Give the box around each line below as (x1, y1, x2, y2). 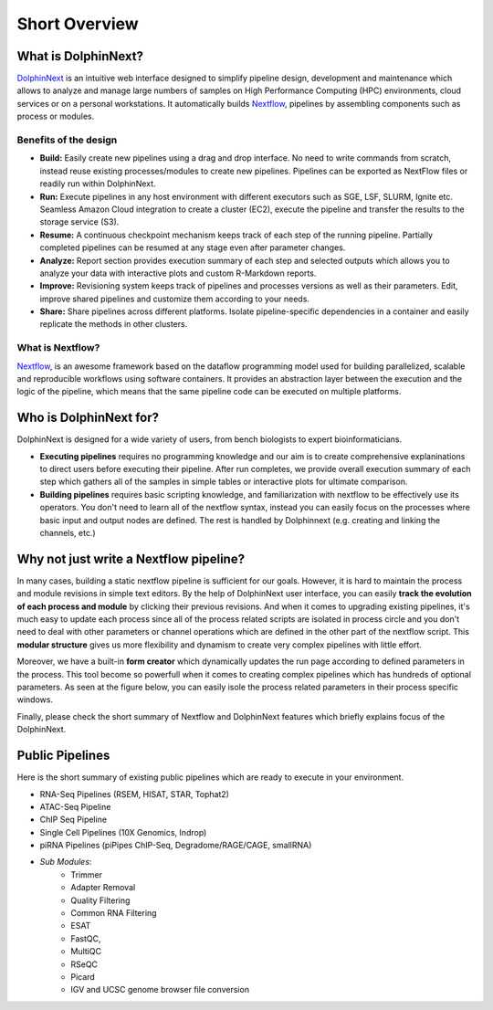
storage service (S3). (39, 216, 120, 227)
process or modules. (16, 110, 95, 122)
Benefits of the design (16, 133, 118, 146)
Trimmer (70, 868, 103, 880)
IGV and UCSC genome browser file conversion (70, 984, 250, 995)
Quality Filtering (70, 895, 131, 906)
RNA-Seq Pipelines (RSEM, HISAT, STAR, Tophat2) (39, 788, 230, 799)
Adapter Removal (70, 882, 136, 893)
